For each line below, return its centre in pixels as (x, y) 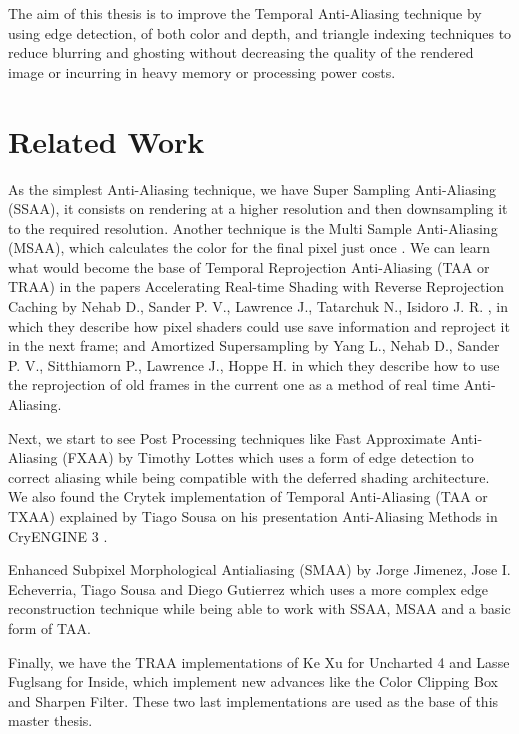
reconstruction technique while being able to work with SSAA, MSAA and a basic (259, 608)
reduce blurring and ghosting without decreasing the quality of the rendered (241, 52)
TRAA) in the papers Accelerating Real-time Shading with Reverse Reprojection (256, 286)
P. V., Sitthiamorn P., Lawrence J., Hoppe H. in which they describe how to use (254, 364)
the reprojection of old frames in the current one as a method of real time (234, 384)
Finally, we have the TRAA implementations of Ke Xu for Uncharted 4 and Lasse (259, 661)
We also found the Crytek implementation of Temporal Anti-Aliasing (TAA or (248, 496)
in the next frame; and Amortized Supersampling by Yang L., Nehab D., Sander (254, 345)
